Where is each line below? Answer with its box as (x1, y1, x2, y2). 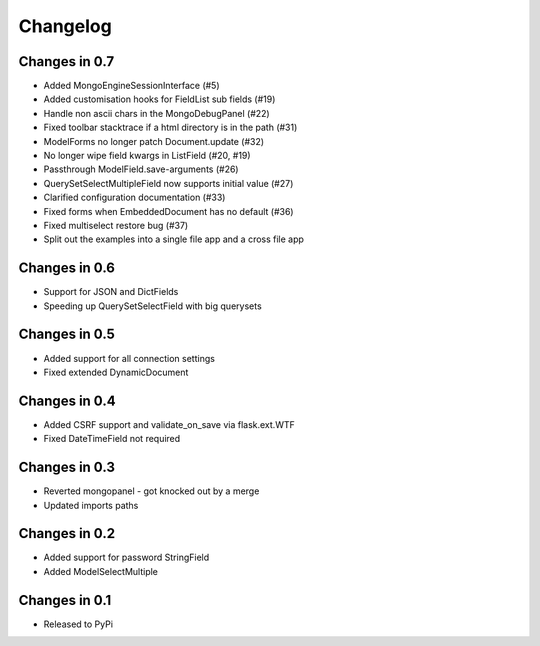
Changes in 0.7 (18, 53, 115, 70)
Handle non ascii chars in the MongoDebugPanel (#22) (43, 107, 270, 119)
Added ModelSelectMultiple (43, 565, 159, 577)
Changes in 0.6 (18, 260, 115, 277)
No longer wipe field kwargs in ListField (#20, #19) (43, 150, 251, 162)
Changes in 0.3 (18, 459, 115, 476)
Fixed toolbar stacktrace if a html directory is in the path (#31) (43, 121, 298, 134)
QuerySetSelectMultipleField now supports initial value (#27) (43, 177, 294, 189)
